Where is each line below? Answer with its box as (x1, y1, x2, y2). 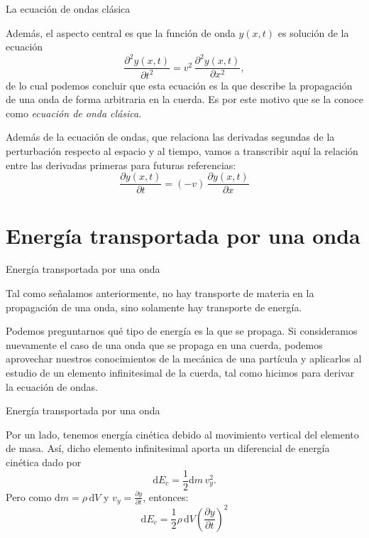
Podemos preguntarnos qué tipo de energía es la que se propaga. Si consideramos (6, 323, 358, 338)
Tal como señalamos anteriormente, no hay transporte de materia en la (6, 286, 314, 301)
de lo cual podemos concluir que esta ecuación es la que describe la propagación (6, 77, 353, 92)
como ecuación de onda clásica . (6, 105, 142, 120)
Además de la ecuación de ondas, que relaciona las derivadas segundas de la (6, 129, 335, 144)
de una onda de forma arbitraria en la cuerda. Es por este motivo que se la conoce (6, 92, 363, 107)
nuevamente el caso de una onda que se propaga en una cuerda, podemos (6, 337, 323, 352)
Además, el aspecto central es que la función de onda (6, 25, 236, 40)
